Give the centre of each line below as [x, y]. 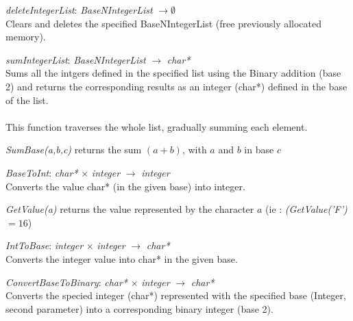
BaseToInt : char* [42, 172]
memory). [26, 37]
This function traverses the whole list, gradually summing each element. [157, 126]
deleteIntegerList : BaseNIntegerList [79, 10]
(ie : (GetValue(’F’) [306, 209]
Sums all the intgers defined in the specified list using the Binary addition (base [173, 73]
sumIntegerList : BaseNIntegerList [76, 59]
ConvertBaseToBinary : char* [67, 282]
